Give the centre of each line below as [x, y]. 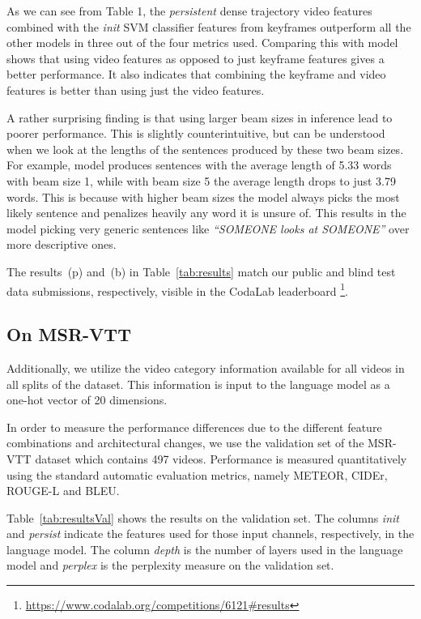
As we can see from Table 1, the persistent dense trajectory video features [189, 11]
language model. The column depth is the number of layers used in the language [205, 549]
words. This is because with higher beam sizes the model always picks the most [203, 196]
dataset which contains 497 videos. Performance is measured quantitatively [221, 458]
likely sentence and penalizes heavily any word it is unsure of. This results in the [206, 213]
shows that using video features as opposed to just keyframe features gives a [196, 58]
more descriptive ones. [62, 244]
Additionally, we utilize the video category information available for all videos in [206, 367]
